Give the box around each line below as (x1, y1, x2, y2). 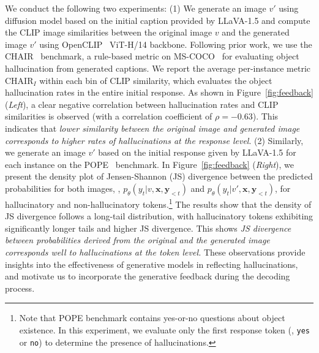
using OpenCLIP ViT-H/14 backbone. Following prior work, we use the (39, 37, 312, 50)
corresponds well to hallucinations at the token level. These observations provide (5, 245, 306, 258)
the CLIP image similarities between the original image (5, 26, 212, 39)
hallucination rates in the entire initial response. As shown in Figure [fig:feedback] (5, 86, 314, 99)
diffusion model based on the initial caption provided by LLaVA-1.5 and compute (5, 13, 310, 26)
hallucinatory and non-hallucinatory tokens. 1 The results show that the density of (5, 195, 312, 210)
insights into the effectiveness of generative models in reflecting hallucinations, (5, 257, 298, 270)
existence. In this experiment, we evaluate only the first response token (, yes (19, 323, 310, 336)
